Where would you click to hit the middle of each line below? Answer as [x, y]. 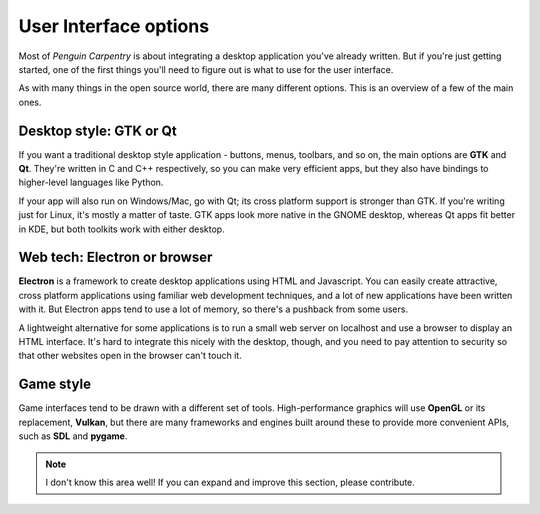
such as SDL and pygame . [73, 436]
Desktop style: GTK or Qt [97, 130]
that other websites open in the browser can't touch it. [130, 356]
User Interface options [114, 26]
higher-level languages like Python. [91, 182]
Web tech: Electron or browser [115, 257]
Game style [55, 384]
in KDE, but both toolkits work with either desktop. [121, 229]
